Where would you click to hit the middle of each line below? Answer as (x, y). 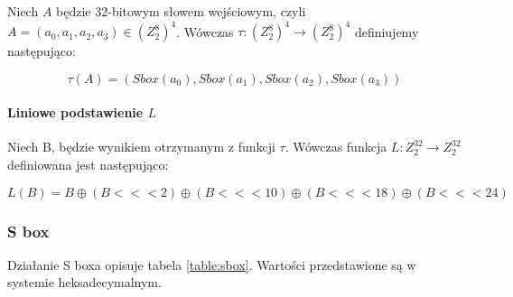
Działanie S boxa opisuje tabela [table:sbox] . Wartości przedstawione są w (212, 264)
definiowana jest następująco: (88, 165)
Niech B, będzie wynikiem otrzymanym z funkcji (141, 147)
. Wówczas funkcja (336, 147)
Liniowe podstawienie (75, 112)
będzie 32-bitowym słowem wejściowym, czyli (181, 11)
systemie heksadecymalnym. (84, 282)
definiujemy (387, 31)
